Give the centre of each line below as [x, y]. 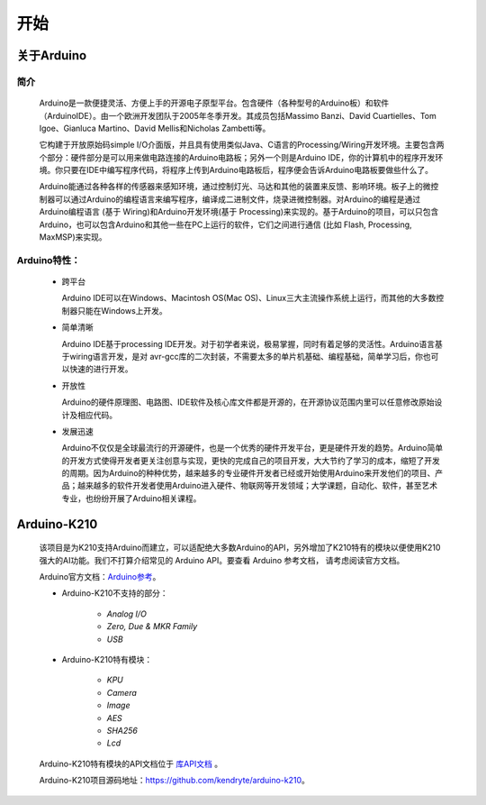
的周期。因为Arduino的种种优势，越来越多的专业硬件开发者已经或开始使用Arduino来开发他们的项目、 [248, 473]
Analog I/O [127, 614]
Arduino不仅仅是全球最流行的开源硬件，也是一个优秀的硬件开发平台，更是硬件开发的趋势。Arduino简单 [252, 448]
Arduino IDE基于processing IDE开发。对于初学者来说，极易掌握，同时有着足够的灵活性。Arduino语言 [248, 343]
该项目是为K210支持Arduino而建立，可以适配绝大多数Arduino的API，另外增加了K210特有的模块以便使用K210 [240, 548]
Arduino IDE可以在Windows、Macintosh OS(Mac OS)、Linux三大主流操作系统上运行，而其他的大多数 [249, 298]
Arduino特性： [49, 260]
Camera [121, 692]
